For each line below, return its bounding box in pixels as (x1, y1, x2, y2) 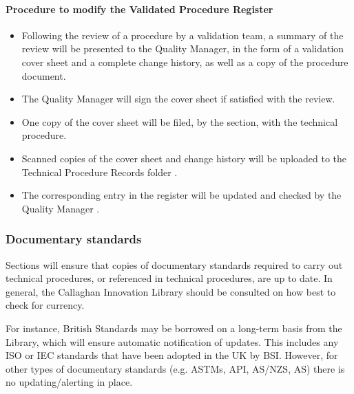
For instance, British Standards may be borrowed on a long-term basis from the (6, 320, 342, 335)
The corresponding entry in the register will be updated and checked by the (21, 188, 342, 202)
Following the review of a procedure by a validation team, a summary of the (21, 28, 344, 42)
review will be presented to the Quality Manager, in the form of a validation (21, 41, 344, 56)
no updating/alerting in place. (6, 375, 133, 389)
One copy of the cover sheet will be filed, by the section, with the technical (21, 114, 338, 129)
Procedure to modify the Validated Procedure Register (6, 1, 273, 16)
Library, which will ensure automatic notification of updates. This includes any (6, 334, 339, 349)
